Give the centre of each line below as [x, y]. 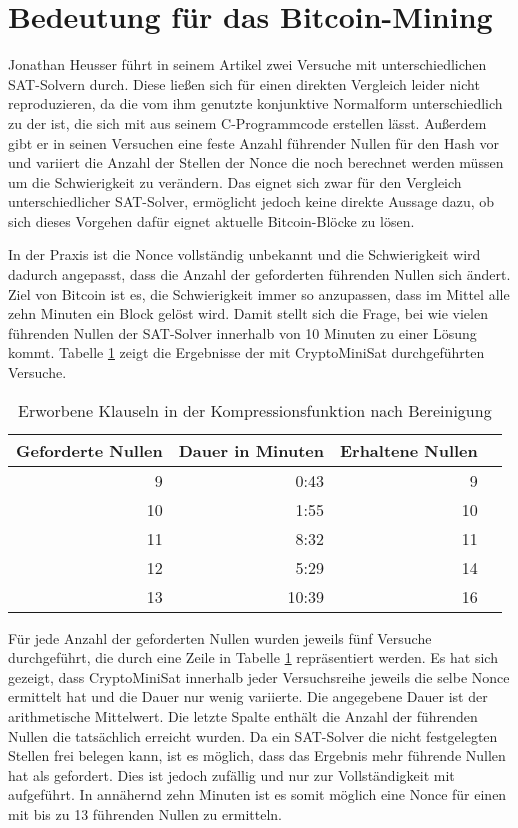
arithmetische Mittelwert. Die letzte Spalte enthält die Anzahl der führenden [243, 716]
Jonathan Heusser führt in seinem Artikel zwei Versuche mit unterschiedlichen [247, 64]
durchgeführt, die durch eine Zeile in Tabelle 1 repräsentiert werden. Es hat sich [253, 657]
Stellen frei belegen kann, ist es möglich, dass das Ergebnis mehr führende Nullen [257, 755]
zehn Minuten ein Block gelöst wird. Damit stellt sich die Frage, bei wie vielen [248, 313]
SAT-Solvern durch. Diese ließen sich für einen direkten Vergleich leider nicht [244, 83]
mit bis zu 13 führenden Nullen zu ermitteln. [145, 813]
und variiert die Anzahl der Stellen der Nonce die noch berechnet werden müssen [256, 162]
